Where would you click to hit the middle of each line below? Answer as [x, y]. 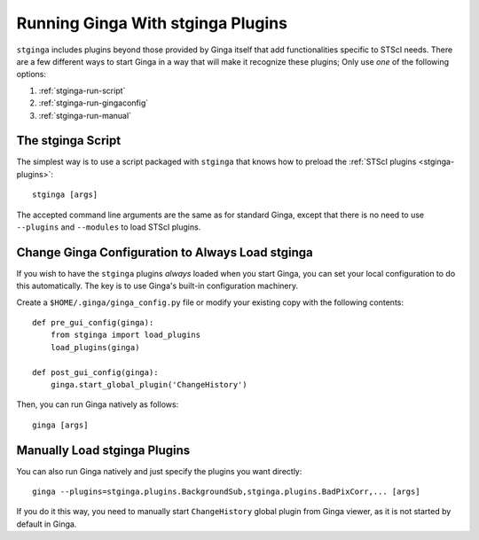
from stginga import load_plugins [126, 335]
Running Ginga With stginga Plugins [152, 23]
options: [31, 74]
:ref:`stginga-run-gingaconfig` [94, 103]
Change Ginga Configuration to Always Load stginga [165, 252]
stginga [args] [65, 195]
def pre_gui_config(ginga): [93, 323]
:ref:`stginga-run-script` [82, 90]
